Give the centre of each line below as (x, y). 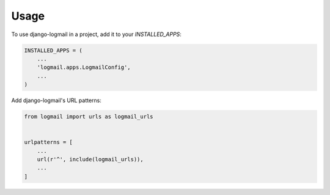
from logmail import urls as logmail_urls (89, 117)
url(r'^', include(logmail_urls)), (90, 160)
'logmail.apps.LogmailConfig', (84, 68)
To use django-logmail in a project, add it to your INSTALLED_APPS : (96, 34)
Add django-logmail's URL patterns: (57, 100)
